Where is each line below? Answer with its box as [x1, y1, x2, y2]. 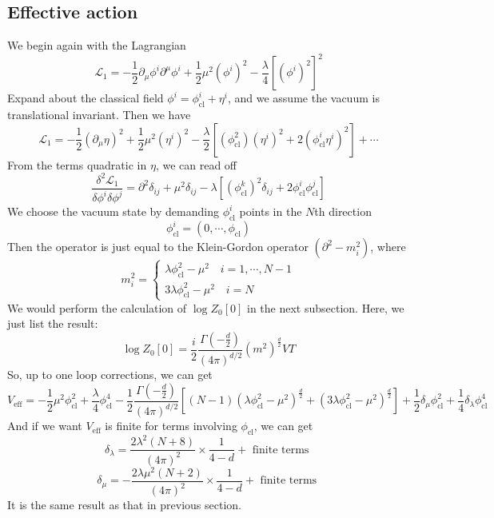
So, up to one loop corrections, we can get [7, 366, 213, 383]
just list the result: [7, 315, 98, 332]
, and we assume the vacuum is [227, 90, 380, 106]
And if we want [7, 417, 82, 434]
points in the [239, 203, 302, 220]
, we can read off [155, 156, 237, 173]
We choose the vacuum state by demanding [7, 203, 219, 220]
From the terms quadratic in [7, 156, 147, 173]
